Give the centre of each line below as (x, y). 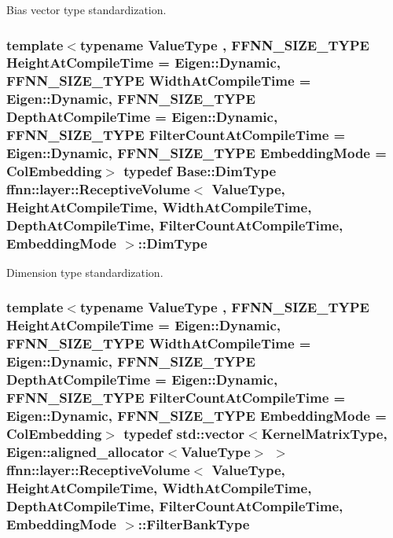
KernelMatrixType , (324, 433)
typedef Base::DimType (200, 170)
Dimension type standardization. (85, 272)
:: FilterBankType (194, 523)
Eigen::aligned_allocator (85, 451)
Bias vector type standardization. (86, 9)
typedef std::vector (184, 433)
